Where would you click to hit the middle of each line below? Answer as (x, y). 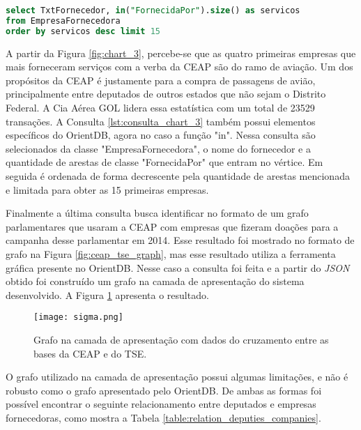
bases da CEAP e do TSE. (90, 353)
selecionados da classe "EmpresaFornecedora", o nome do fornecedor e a (159, 148)
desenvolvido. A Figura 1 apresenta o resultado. (107, 294)
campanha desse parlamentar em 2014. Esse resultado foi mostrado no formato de (180, 240)
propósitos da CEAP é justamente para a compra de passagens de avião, (161, 80)
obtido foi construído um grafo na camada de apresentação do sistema (155, 281)
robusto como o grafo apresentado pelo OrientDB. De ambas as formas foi (164, 390)
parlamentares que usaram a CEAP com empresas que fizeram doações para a (172, 226)
